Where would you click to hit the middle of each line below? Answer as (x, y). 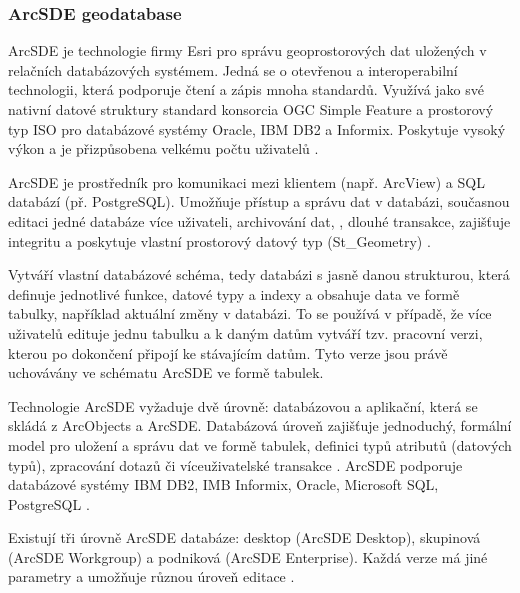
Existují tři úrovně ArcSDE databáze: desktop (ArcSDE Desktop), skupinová (244, 537)
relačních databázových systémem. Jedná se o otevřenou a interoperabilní (233, 69)
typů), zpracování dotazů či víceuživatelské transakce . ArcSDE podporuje (235, 464)
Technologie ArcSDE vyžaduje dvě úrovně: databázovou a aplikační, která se (243, 405)
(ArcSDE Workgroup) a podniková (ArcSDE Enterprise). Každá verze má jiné (248, 556)
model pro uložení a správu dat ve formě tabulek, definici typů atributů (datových (260, 444)
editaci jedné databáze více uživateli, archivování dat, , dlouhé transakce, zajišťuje (259, 220)
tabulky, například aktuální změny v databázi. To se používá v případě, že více (250, 313)
